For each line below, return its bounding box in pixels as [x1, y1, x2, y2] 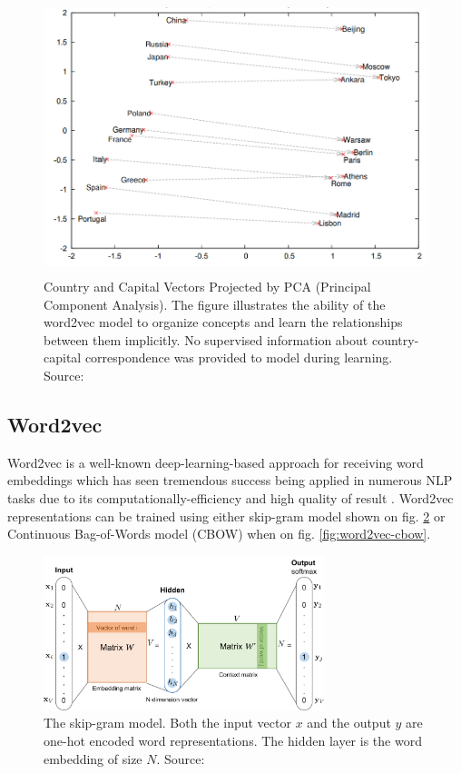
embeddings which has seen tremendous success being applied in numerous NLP [7, 471, 453, 490]
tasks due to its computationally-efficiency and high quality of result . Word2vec [7, 488, 454, 507]
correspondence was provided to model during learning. [84, 348, 393, 367]
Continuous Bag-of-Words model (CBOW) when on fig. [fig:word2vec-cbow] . [7, 524, 431, 543]
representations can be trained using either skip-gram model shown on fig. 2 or [7, 506, 446, 525]
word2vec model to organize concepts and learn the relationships [44, 313, 403, 332]
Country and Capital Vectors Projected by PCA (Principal [44, 276, 371, 295]
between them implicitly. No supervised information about [44, 330, 368, 349]
